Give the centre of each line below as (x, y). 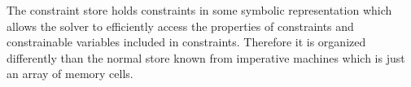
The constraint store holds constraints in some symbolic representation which (199, 10)
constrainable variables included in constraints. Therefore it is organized (186, 42)
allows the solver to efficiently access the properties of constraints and (180, 26)
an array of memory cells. (70, 74)
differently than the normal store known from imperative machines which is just (206, 57)
